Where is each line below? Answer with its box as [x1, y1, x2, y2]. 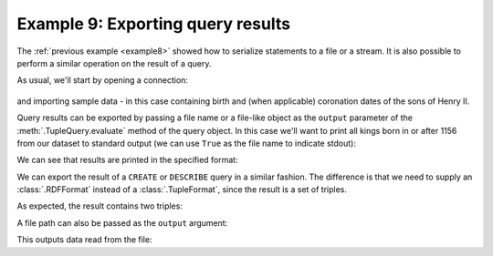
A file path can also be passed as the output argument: [16, 217, 228, 228]
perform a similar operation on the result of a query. [16, 57, 212, 68]
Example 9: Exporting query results [16, 14, 291, 34]
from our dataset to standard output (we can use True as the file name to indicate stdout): [16, 138, 356, 148]
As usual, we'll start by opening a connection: [16, 75, 189, 86]
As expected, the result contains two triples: [16, 200, 183, 211]
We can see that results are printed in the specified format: [16, 155, 238, 166]
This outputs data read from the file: [16, 234, 152, 245]
